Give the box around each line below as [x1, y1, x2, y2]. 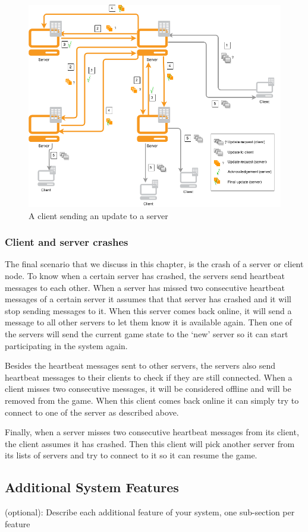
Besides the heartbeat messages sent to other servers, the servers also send [5, 359, 276, 372]
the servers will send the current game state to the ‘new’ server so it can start [5, 327, 288, 340]
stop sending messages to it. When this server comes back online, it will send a [5, 304, 292, 316]
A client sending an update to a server [29, 209, 168, 221]
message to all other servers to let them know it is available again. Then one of [5, 316, 293, 328]
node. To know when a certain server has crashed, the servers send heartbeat [5, 270, 285, 282]
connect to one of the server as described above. [5, 406, 179, 418]
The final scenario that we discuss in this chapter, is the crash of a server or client [5, 258, 304, 270]
